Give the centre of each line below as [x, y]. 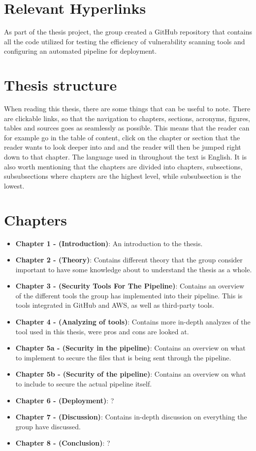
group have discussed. [48, 426]
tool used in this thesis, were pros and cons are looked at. [102, 331]
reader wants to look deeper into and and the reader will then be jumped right [123, 147]
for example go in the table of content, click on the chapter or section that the [122, 137]
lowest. [14, 185]
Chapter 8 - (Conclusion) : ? [63, 443]
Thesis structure [61, 85]
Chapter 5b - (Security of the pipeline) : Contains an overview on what [131, 374]
